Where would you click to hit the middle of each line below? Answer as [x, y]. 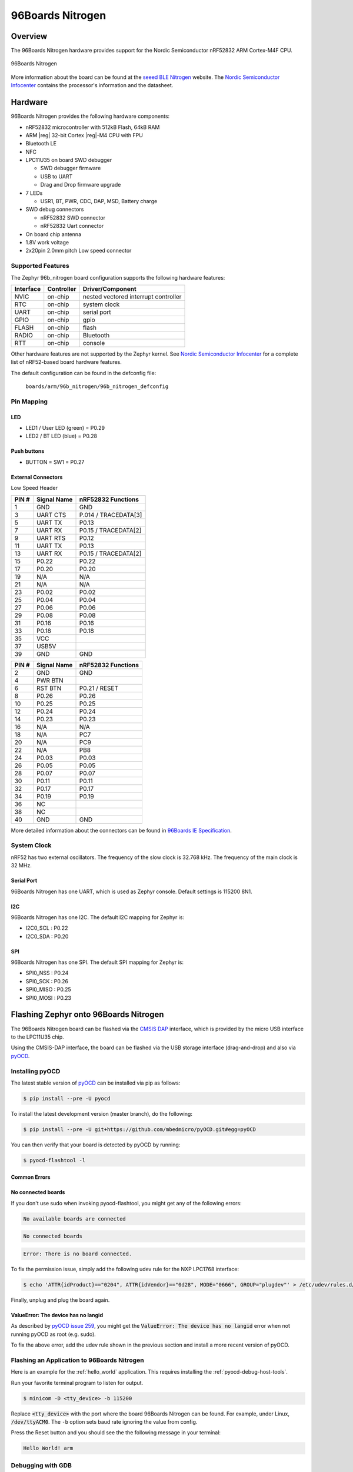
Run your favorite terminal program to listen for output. [77, 1383]
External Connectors [37, 477]
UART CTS [51, 515]
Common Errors [31, 1177]
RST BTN [49, 688]
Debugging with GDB [41, 1465]
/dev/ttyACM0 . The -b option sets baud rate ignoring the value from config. [104, 1421]
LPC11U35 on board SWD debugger [69, 160]
